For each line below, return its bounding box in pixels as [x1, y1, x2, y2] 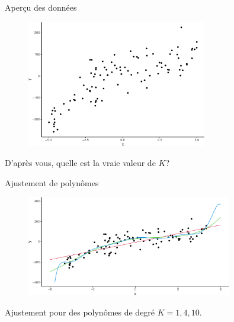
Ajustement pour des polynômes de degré [5, 305, 155, 318]
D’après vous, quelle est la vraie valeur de [5, 157, 156, 169]
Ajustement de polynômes [5, 176, 99, 189]
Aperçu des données [5, 1, 77, 13]
